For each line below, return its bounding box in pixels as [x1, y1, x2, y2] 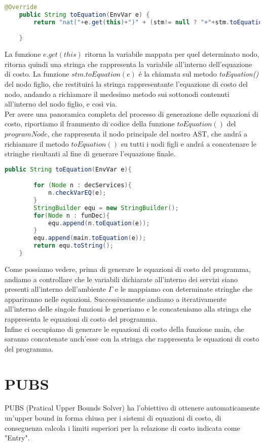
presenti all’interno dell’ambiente [5, 284, 106, 294]
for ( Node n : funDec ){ [33, 212, 110, 219]
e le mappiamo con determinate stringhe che [115, 284, 253, 294]
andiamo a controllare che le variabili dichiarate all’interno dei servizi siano [5, 273, 238, 284]
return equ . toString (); [33, 242, 114, 250]
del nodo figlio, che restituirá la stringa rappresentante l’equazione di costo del [5, 78, 248, 89]
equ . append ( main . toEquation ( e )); [33, 234, 146, 242]
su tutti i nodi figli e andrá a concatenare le [121, 138, 256, 149]
